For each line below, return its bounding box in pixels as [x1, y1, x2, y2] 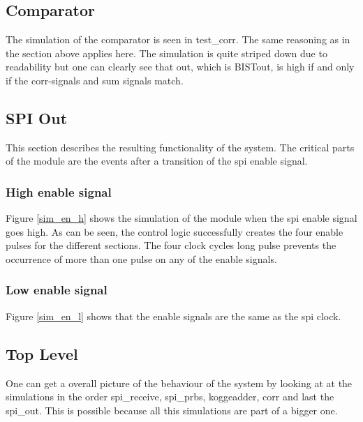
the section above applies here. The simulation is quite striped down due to [6, 45, 327, 60]
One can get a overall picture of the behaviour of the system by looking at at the [6, 375, 353, 390]
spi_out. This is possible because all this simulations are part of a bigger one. [6, 402, 338, 417]
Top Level [6, 342, 78, 364]
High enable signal [6, 183, 112, 200]
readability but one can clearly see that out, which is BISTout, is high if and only [6, 59, 355, 74]
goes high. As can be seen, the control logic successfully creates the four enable [6, 224, 343, 239]
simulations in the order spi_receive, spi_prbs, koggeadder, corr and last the [6, 389, 334, 404]
